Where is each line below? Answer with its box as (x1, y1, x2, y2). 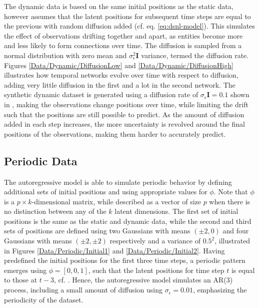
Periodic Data (4, 153, 77, 168)
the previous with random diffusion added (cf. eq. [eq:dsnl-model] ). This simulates (4, 21, 255, 31)
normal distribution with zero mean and (4, 50, 127, 60)
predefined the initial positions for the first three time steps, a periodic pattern (4, 255, 245, 265)
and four (222, 225, 249, 236)
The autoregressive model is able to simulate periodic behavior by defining (4, 176, 232, 187)
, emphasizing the (193, 284, 247, 295)
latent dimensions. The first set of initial (114, 206, 238, 216)
